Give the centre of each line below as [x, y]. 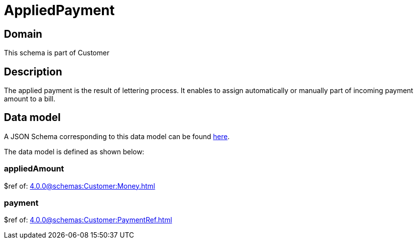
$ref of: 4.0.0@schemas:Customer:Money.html [80, 186]
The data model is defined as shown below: [74, 151]
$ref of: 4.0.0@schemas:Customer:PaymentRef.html [88, 220]
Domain [23, 34]
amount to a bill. [30, 99]
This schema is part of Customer [57, 53]
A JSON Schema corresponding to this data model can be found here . [117, 136]
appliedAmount [34, 169]
